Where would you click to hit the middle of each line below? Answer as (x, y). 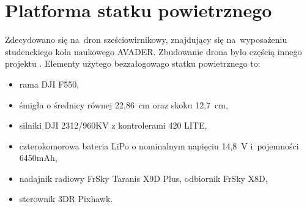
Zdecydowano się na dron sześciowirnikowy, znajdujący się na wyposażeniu (146, 40)
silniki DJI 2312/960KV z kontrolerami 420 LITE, (113, 125)
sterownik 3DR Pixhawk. (66, 199)
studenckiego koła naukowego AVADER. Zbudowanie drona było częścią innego (153, 51)
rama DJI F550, (49, 84)
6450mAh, (38, 158)
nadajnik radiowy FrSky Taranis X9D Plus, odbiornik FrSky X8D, (143, 178)
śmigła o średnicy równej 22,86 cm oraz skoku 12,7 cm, (124, 104)
